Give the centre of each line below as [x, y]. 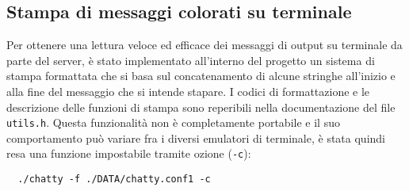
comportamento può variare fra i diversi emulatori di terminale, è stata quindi [196, 138]
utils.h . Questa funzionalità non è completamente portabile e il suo [173, 122]
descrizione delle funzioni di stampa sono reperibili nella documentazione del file [201, 107]
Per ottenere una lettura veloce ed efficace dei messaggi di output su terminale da [204, 45]
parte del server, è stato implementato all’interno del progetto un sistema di [191, 60]
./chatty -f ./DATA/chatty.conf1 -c [114, 180]
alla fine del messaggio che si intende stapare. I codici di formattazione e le [188, 91]
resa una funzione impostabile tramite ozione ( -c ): [129, 153]
